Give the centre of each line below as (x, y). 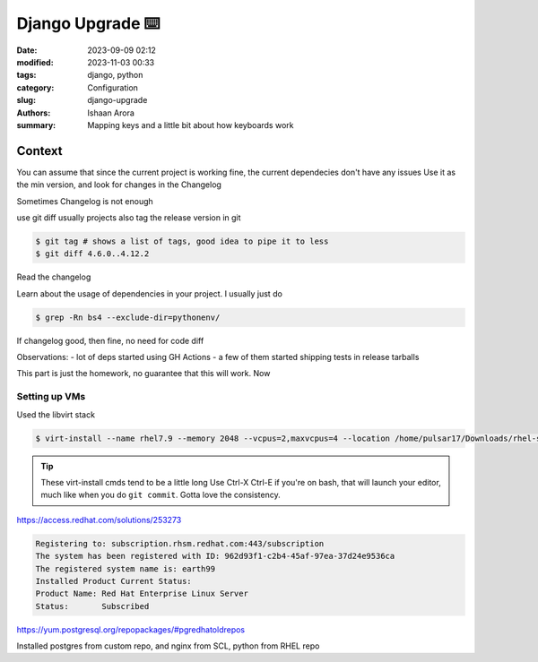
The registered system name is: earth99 (125, 568)
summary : (36, 125)
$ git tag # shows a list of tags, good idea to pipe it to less (182, 241)
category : (35, 87)
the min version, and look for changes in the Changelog (119, 185)
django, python (115, 75)
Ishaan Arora (111, 113)
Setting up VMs (51, 397)
